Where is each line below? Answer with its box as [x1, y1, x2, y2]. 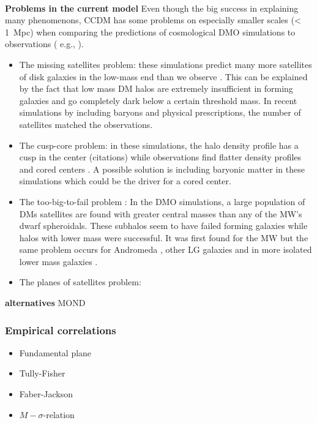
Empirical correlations [5, 322, 116, 337]
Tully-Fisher [19, 367, 65, 380]
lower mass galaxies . [19, 255, 98, 268]
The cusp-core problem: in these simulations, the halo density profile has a [19, 138, 299, 151]
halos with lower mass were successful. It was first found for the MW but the [19, 231, 308, 244]
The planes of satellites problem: [19, 275, 141, 288]
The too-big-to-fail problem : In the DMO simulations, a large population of [19, 195, 305, 208]
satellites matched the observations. [19, 118, 153, 130]
